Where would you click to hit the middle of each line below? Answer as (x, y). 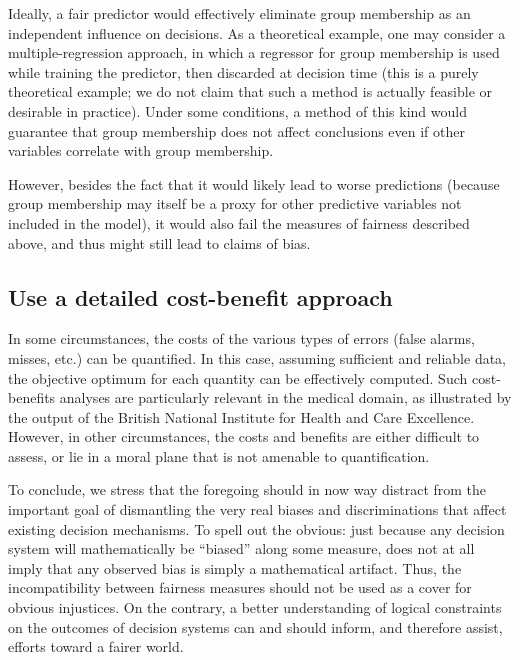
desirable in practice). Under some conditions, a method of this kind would (237, 110)
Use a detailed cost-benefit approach (200, 296)
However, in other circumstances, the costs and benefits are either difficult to (244, 436)
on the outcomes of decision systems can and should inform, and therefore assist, (255, 626)
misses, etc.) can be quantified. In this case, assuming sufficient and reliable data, (257, 357)
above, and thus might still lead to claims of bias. (159, 242)
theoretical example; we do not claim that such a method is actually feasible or (250, 91)
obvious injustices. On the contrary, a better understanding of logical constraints (255, 607)
